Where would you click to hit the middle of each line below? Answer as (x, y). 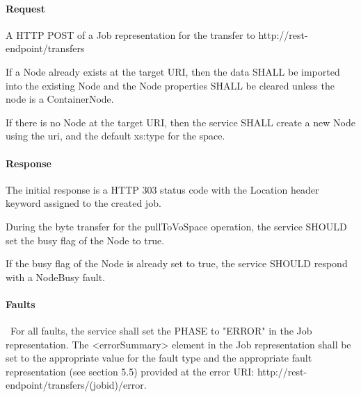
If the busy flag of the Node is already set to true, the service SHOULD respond (177, 263)
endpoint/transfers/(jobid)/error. (76, 385)
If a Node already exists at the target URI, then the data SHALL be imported (173, 71)
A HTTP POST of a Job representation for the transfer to (130, 34)
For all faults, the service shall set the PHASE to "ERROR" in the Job (161, 331)
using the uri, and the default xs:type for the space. (115, 136)
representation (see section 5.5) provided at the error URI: (130, 371)
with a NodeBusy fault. (56, 277)
